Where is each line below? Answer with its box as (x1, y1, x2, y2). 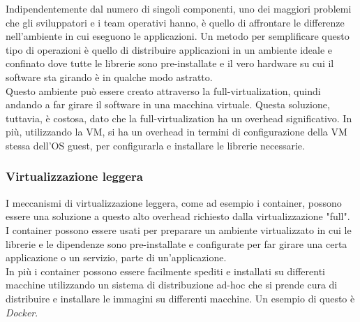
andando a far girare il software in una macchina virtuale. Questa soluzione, (6, 97, 330, 112)
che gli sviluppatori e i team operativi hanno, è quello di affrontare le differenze (6, 15, 345, 29)
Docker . (6, 305, 38, 319)
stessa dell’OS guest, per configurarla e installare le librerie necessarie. (6, 138, 305, 152)
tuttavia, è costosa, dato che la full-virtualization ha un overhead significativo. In (6, 110, 352, 125)
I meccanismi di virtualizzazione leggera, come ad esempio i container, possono (6, 195, 342, 210)
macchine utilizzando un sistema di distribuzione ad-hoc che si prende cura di (6, 277, 338, 292)
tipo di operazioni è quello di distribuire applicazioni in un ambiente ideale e (6, 42, 333, 57)
